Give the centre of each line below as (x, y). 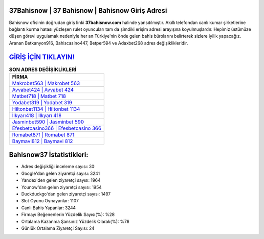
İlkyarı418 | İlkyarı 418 (37, 115)
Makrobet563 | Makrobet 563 (46, 83)
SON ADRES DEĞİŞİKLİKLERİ (43, 70)
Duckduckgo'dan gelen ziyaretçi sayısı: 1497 (66, 194)
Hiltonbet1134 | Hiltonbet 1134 (46, 109)
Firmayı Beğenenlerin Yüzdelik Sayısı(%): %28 (68, 215)
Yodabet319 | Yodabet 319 (42, 102)
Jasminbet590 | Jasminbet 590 (48, 121)
